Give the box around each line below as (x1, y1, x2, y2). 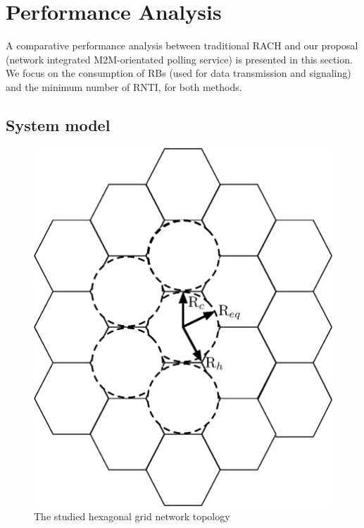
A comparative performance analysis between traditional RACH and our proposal (6, 38, 358, 53)
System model (6, 113, 111, 135)
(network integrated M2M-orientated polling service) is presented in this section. (6, 51, 353, 66)
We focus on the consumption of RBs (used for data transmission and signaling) (6, 66, 351, 80)
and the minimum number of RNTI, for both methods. (6, 79, 242, 94)
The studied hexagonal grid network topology (34, 508, 230, 523)
